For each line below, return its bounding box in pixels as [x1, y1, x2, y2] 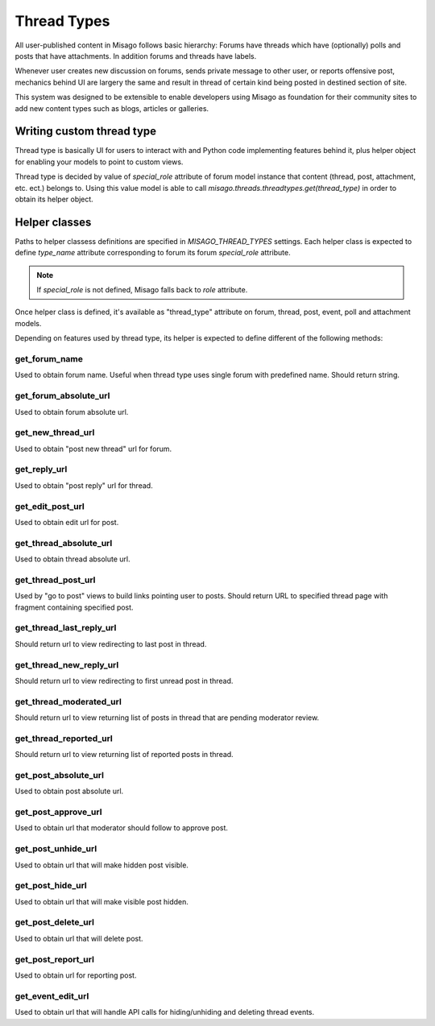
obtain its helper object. [14, 194, 94, 204]
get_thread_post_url [14, 574, 96, 585]
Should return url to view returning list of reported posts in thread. [14, 750, 234, 759]
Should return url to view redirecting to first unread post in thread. [14, 676, 234, 685]
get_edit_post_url [14, 500, 85, 511]
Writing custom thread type [14, 125, 157, 139]
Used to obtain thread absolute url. [14, 554, 130, 564]
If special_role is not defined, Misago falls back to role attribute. [36, 285, 248, 295]
